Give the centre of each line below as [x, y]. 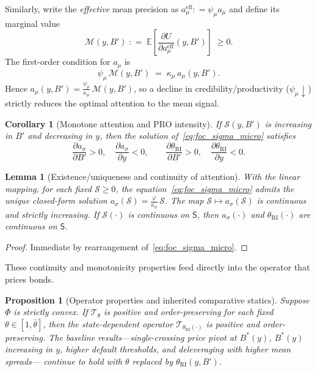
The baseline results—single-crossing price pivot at [143, 337]
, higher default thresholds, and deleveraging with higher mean [175, 349]
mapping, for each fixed [48, 188]
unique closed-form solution [56, 200]
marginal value [32, 23]
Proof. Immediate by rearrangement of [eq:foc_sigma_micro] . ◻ [126, 246]
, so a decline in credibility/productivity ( [212, 88]
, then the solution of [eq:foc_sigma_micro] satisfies [198, 136]
